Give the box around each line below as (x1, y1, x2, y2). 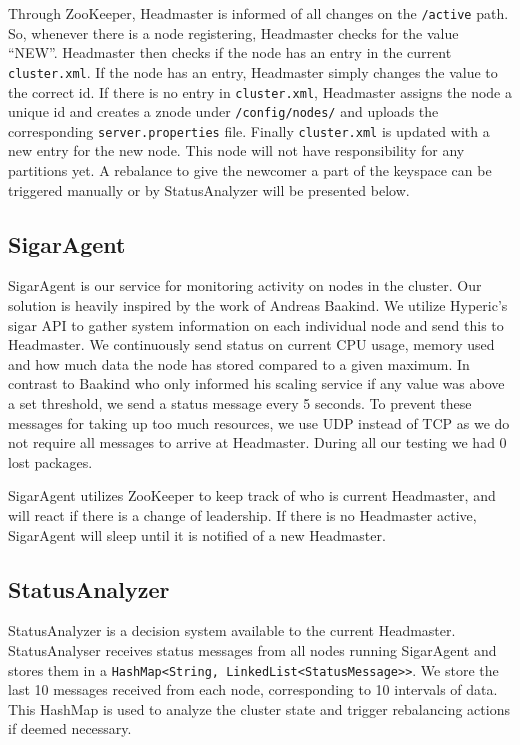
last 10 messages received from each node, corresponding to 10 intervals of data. (8, 679, 498, 700)
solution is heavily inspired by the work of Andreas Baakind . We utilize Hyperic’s (8, 295, 508, 316)
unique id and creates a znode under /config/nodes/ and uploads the (8, 101, 439, 122)
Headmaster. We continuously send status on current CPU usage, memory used (8, 334, 495, 355)
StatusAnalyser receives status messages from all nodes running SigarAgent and (8, 639, 497, 660)
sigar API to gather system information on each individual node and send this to (8, 314, 504, 335)
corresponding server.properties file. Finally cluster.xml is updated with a (8, 120, 490, 141)
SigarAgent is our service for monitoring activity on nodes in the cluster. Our (8, 275, 482, 296)
